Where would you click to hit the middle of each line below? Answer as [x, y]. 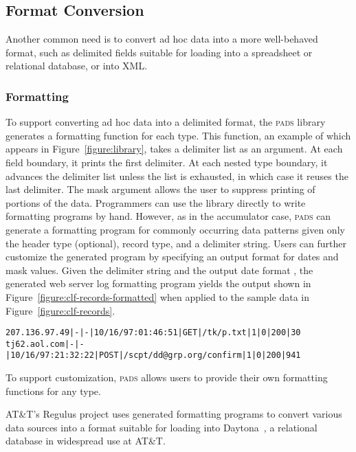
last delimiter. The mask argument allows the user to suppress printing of [160, 189]
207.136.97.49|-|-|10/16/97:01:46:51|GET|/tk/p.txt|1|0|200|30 [153, 333]
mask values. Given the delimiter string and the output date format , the [159, 270]
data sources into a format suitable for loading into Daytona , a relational [162, 427]
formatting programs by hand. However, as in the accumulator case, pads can [168, 216]
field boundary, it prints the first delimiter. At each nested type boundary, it [167, 162]
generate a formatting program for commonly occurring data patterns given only [175, 229]
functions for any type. [53, 391]
